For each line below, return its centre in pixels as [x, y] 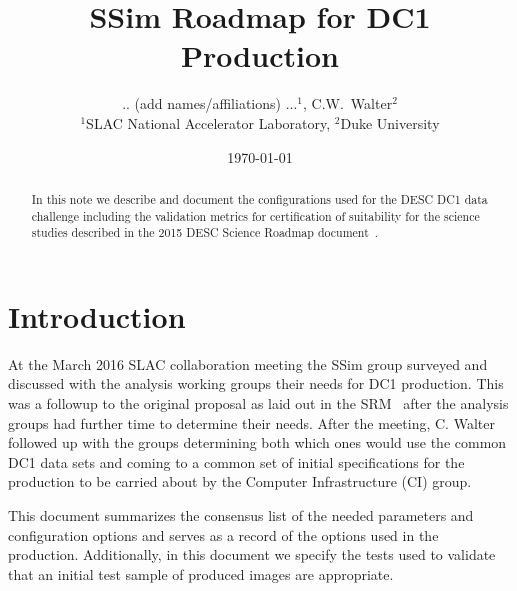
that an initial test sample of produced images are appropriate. [201, 573]
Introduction [97, 315]
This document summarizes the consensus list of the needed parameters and [241, 514]
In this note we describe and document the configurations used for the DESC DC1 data [259, 198]
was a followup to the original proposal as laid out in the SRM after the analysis [258, 402]
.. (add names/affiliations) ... [210, 103]
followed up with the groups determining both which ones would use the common [257, 442]
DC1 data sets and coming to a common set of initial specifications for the [236, 461]
